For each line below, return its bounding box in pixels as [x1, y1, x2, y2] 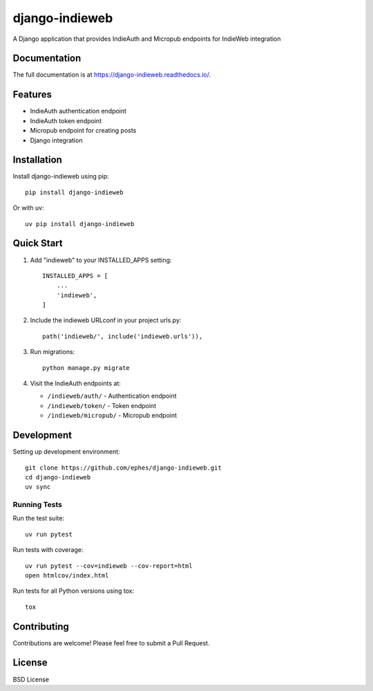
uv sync [25, 483, 51, 491]
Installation [12, 154, 62, 166]
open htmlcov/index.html [25, 571, 109, 579]
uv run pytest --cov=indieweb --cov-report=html [25, 562, 193, 570]
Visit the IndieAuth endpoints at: [30, 379, 121, 387]
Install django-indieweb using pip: [12, 172, 109, 181]
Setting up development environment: [12, 448, 120, 456]
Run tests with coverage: [12, 546, 84, 554]
